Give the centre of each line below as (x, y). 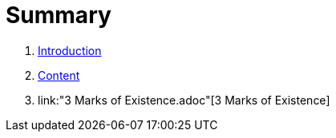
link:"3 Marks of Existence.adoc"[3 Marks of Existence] (184, 100)
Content (59, 75)
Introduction (70, 50)
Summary (59, 15)
